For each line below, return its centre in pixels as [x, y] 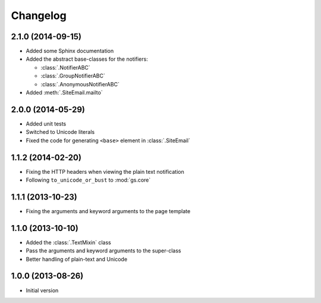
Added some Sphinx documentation [70, 51]
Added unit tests [46, 124]
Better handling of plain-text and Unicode [77, 259]
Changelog [39, 15]
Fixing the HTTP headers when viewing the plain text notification [105, 171]
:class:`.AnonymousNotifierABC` [80, 84]
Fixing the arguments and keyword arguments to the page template [108, 211]
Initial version [42, 290]
